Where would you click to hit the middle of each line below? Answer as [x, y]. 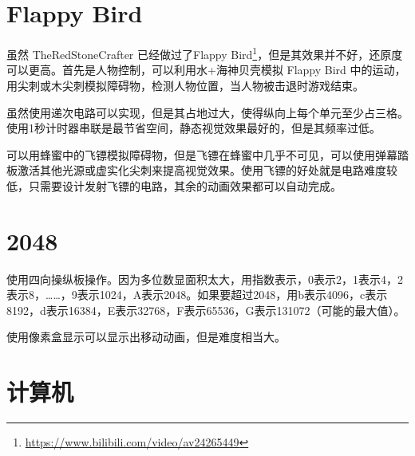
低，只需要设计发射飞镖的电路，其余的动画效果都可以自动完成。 [174, 185]
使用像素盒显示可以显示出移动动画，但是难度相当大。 [146, 337]
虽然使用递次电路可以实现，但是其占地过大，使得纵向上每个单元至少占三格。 [207, 112]
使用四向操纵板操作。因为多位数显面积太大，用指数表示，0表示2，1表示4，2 [205, 279]
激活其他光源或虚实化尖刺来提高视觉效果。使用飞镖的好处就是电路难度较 [207, 170]
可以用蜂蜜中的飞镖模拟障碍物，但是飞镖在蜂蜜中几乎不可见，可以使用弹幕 [202, 154]
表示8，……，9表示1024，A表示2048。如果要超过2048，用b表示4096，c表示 [197, 295]
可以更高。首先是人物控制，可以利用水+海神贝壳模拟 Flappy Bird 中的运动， [206, 70]
